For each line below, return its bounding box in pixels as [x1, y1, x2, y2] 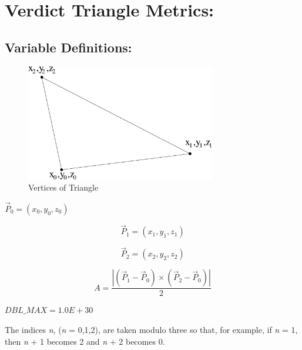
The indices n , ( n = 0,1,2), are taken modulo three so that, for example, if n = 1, [5, 324, 298, 336]
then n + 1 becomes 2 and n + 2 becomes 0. [5, 335, 165, 347]
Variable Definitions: [5, 38, 132, 56]
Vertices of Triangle [28, 181, 99, 194]
